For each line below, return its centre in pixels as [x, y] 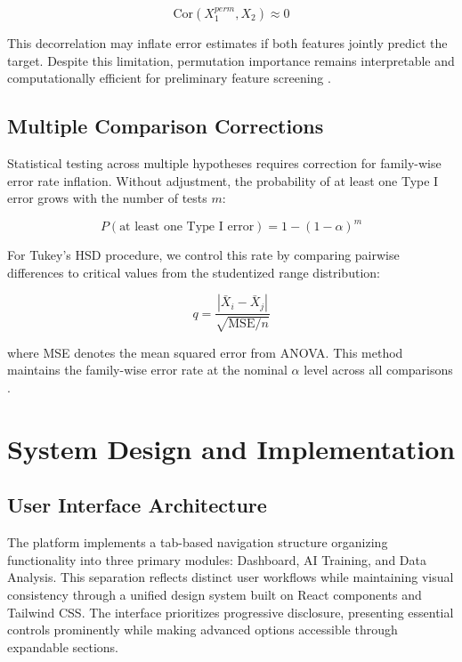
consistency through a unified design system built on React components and [215, 595]
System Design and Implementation [231, 448]
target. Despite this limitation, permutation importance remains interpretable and [231, 60]
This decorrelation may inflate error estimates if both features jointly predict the [227, 43]
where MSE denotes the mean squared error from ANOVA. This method [205, 352]
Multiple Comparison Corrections [166, 126]
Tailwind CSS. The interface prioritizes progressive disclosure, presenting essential [231, 612]
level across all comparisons [378, 370]
